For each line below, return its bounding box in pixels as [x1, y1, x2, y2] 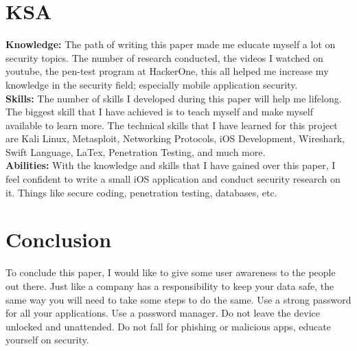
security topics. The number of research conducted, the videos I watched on [5, 50, 323, 65]
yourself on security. [5, 332, 89, 347]
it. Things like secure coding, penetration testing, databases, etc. [5, 185, 277, 199]
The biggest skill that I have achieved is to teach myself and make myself [5, 104, 313, 119]
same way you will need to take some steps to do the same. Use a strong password [5, 292, 352, 306]
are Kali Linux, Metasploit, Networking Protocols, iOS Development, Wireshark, [5, 131, 345, 146]
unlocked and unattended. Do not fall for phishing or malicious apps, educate [5, 319, 331, 333]
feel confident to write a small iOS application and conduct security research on [5, 172, 341, 186]
